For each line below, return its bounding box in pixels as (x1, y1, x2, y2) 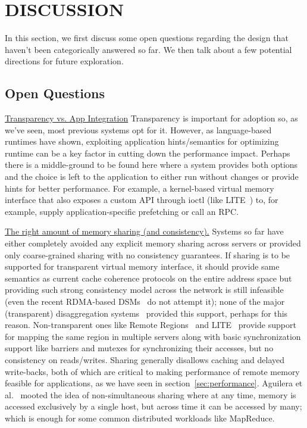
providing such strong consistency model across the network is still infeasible (5, 283, 284, 296)
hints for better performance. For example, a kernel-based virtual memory (5, 182, 274, 194)
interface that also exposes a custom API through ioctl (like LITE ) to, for (5, 193, 278, 206)
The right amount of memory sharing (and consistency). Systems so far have (5, 225, 284, 238)
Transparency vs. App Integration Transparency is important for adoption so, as (5, 112, 298, 124)
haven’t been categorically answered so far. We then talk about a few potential (5, 43, 292, 55)
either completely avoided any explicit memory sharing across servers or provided (5, 237, 301, 249)
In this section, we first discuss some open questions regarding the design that (5, 32, 289, 44)
